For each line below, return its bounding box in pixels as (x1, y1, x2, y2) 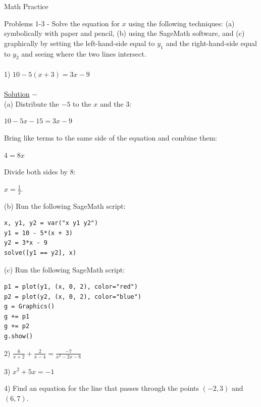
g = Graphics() (4, 303, 55, 310)
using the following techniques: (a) (128, 18, 235, 28)
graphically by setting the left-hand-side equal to (4, 37, 155, 48)
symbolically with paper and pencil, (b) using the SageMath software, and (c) (4, 28, 245, 38)
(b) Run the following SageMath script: (4, 200, 126, 211)
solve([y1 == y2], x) (4, 249, 77, 256)
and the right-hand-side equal (166, 37, 257, 48)
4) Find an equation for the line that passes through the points (4, 383, 199, 393)
